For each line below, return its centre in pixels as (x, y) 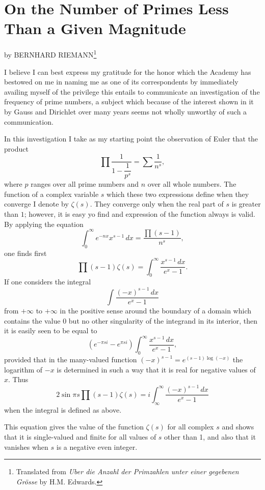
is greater (246, 204)
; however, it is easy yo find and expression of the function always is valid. (140, 214)
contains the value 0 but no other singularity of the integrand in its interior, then (131, 320)
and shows (238, 427)
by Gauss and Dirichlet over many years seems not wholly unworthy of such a (126, 111)
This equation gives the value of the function (74, 427)
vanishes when (26, 446)
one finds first (25, 253)
